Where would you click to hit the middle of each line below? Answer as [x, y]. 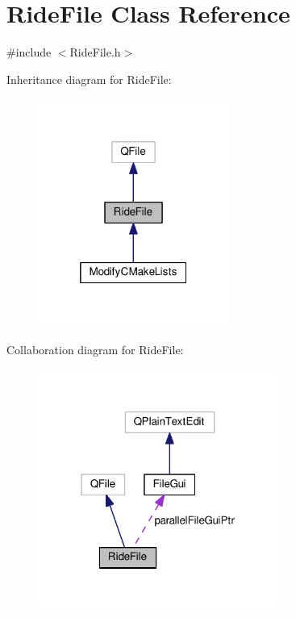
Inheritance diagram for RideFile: [89, 79]
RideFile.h [95, 52]
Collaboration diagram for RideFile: [95, 349]
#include [29, 52]
